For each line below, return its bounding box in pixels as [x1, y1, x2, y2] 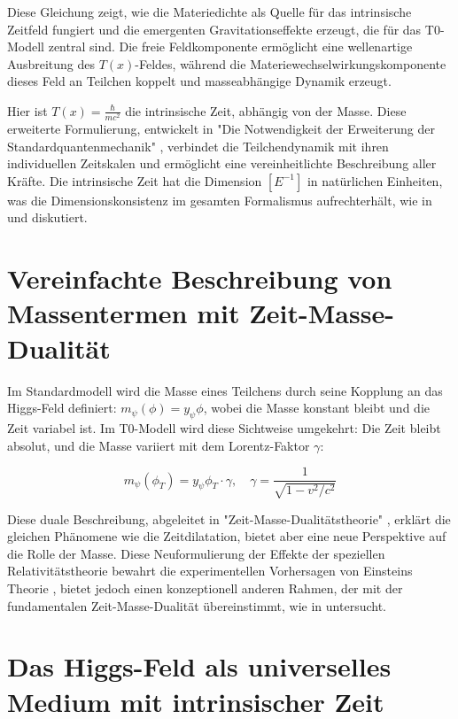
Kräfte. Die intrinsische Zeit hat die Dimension [7, 171, 262, 189]
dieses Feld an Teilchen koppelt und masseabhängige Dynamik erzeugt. [7, 72, 392, 90]
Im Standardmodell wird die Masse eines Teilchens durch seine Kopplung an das [7, 381, 443, 399]
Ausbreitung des [7, 54, 95, 73]
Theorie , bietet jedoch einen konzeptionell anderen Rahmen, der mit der [7, 578, 403, 597]
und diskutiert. [7, 208, 88, 227]
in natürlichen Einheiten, [307, 171, 443, 189]
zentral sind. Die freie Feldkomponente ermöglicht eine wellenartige [48, 37, 413, 56]
